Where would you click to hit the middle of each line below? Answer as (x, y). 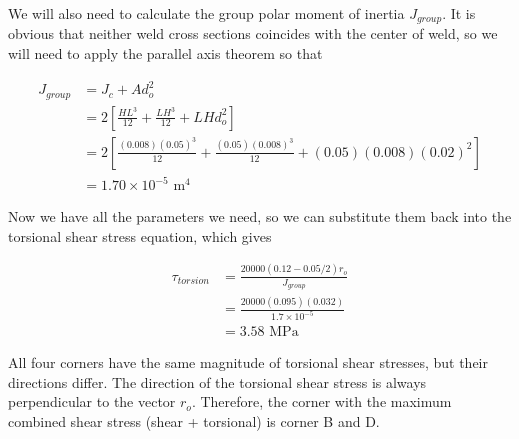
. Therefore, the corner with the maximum (321, 401)
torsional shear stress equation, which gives (140, 235)
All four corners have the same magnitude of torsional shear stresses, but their (248, 362)
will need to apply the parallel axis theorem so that (165, 53)
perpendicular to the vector (92, 401)
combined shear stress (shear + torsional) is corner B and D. (194, 421)
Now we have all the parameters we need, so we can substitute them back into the (260, 216)
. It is (459, 13)
